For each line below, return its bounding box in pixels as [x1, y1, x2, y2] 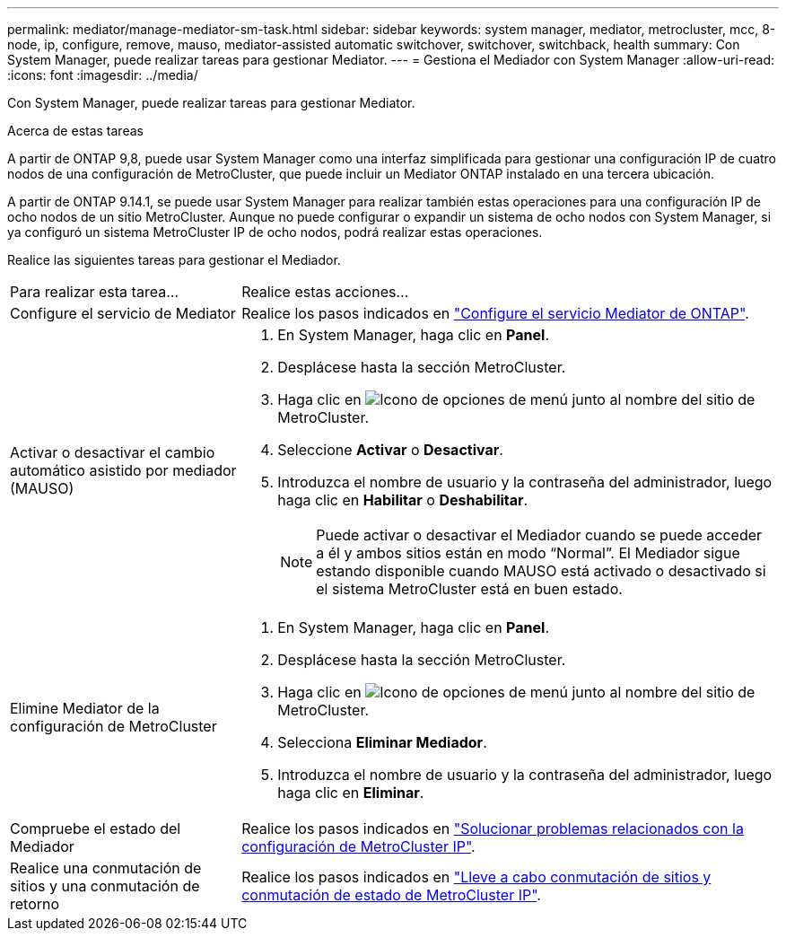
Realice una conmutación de [10, 859, 202, 877]
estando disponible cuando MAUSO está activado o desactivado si [316, 562, 766, 580]
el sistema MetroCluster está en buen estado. [316, 580, 623, 598]
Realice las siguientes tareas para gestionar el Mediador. [7, 252, 341, 267]
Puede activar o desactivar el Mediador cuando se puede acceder [316, 526, 763, 544]
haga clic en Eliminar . [277, 784, 424, 802]
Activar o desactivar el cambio [10, 443, 215, 461]
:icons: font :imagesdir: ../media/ [7, 67, 198, 83]
